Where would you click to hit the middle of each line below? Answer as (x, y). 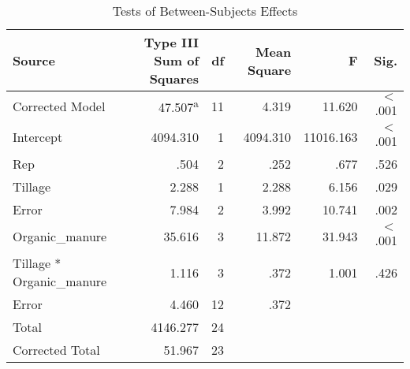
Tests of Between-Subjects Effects (205, 11)
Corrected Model (59, 106)
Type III (171, 42)
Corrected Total (56, 350)
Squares (174, 78)
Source (34, 60)
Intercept (38, 137)
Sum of (177, 60)
